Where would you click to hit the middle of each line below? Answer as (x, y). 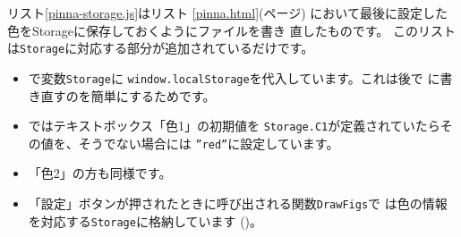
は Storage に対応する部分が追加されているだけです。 (161, 48)
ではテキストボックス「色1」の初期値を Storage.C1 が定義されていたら (234, 126)
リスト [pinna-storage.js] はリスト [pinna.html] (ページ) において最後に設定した (227, 13)
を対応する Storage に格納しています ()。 (145, 220)
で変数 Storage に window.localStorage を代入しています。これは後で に (234, 77)
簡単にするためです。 (153, 95)
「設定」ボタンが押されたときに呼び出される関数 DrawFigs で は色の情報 (238, 203)
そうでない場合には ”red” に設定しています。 (209, 143)
